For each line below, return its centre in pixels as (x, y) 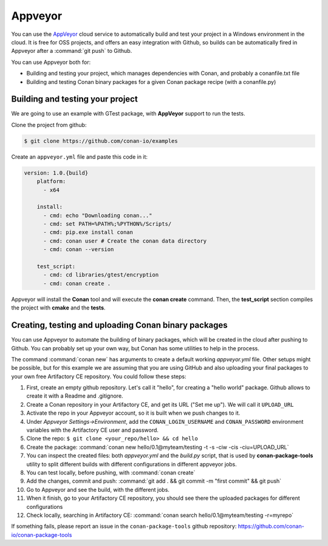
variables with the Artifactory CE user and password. (93, 430)
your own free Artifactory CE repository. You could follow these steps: (99, 376)
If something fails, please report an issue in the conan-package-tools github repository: (124, 527)
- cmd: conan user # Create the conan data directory (125, 241)
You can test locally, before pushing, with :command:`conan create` (111, 472)
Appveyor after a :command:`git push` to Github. (72, 51)
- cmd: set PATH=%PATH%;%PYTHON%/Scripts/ (108, 224)
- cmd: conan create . (77, 283)
